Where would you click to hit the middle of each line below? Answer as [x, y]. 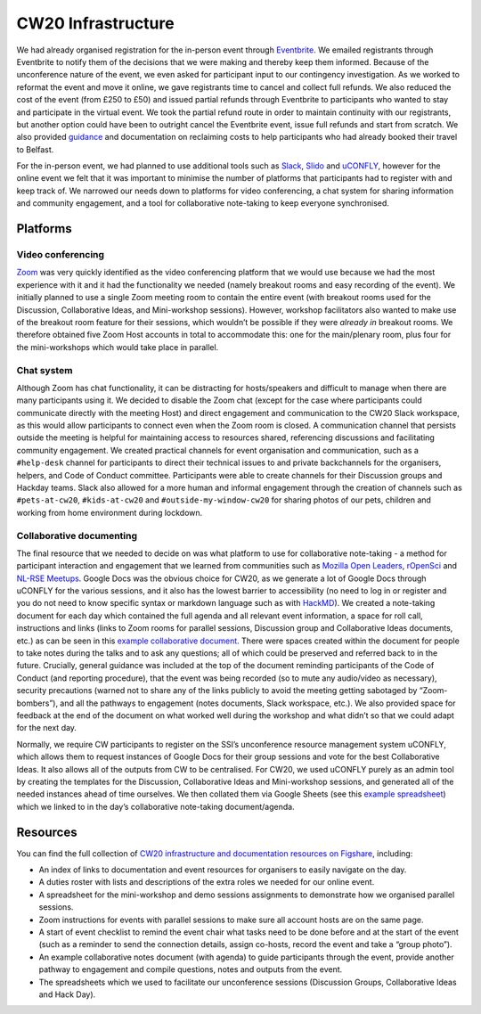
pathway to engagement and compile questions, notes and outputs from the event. [191, 969]
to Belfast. [35, 149]
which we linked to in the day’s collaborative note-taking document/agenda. [155, 806]
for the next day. [47, 728]
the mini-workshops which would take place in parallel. [118, 347]
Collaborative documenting [77, 536]
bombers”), [37, 703]
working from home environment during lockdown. [110, 512]
